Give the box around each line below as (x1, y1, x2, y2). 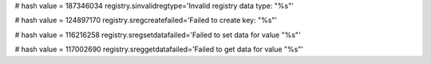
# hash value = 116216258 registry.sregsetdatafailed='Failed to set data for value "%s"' (14, 30, 301, 40)
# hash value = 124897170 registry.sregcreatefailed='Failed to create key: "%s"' (14, 16, 278, 25)
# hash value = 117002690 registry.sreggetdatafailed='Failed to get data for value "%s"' (14, 44, 303, 55)
